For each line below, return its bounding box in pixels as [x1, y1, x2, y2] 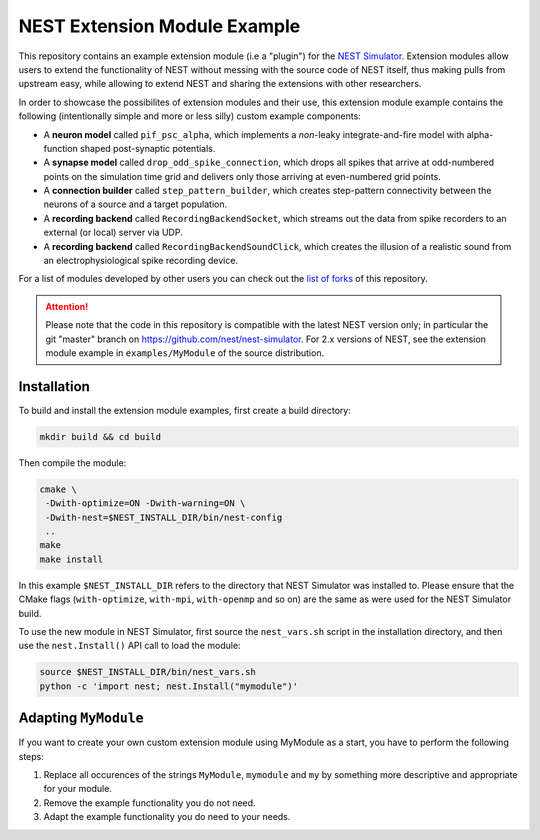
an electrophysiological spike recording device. [43, 255, 239, 267]
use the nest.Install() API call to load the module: [18, 640, 241, 652]
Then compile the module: [18, 456, 127, 469]
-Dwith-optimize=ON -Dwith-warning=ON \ [45, 498, 246, 509]
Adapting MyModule [18, 710, 144, 727]
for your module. [43, 783, 112, 795]
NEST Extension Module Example [18, 15, 301, 37]
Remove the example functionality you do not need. [43, 796, 256, 809]
